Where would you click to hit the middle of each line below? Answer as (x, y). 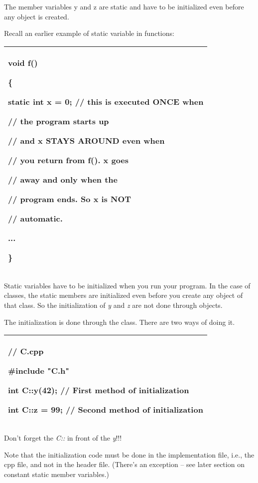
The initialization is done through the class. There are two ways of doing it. (120, 322)
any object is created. (37, 16)
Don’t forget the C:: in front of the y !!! (63, 438)
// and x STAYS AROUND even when (86, 140)
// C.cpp (26, 351)
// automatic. (35, 218)
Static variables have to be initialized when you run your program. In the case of (127, 285)
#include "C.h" (39, 371)
